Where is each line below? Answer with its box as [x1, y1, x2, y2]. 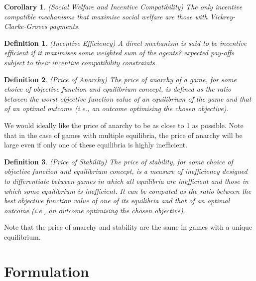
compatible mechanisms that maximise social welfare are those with [4, 11, 208, 21]
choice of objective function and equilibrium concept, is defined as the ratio [4, 84, 232, 94]
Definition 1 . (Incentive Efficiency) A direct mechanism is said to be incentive [4, 37, 247, 48]
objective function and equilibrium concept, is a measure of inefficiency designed [4, 166, 248, 176]
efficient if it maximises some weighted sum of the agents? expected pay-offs [4, 47, 234, 58]
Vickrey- [210, 11, 236, 21]
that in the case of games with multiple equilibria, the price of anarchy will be [4, 130, 243, 140]
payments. [49, 21, 80, 31]
